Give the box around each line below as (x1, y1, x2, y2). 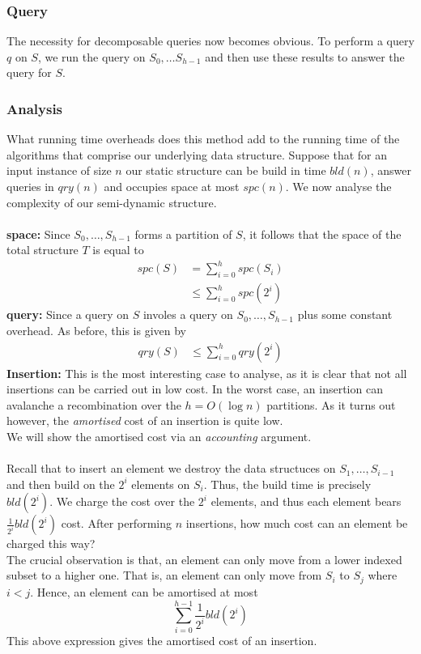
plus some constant (297, 306, 393, 323)
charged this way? (6, 535, 96, 552)
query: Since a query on (6, 306, 130, 323)
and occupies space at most (104, 178, 240, 194)
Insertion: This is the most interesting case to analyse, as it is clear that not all (6, 364, 407, 381)
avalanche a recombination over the (6, 396, 181, 413)
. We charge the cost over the (49, 493, 195, 510)
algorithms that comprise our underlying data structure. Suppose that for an (6, 146, 388, 163)
